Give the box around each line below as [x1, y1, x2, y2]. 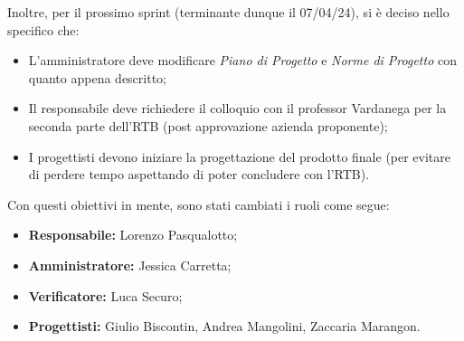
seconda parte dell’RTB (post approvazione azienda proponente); [28, 116, 388, 135]
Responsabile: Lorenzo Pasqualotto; [28, 225, 238, 244]
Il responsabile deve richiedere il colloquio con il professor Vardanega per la [28, 99, 447, 118]
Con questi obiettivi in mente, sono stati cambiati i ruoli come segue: [7, 194, 390, 213]
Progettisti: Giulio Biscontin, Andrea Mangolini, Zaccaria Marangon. [28, 317, 421, 336]
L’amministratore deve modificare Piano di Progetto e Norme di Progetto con [28, 51, 457, 70]
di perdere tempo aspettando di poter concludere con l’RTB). [28, 165, 370, 184]
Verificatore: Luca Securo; [28, 286, 183, 305]
